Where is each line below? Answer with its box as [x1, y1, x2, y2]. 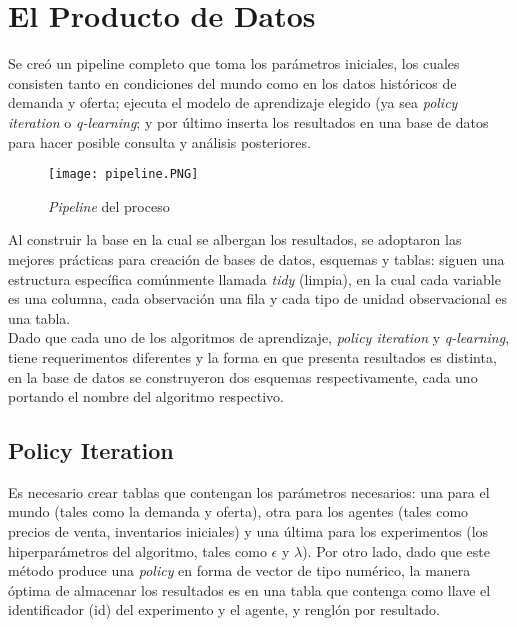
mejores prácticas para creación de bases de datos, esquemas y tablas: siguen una [8, 248, 505, 269]
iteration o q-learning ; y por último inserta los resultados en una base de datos [8, 111, 489, 132]
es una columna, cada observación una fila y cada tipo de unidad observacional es [8, 288, 507, 309]
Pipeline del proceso [48, 195, 170, 216]
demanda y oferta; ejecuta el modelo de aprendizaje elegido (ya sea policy [8, 92, 458, 113]
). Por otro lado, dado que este [302, 540, 490, 561]
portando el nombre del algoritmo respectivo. [8, 386, 284, 407]
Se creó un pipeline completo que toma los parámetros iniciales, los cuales [8, 53, 460, 74]
